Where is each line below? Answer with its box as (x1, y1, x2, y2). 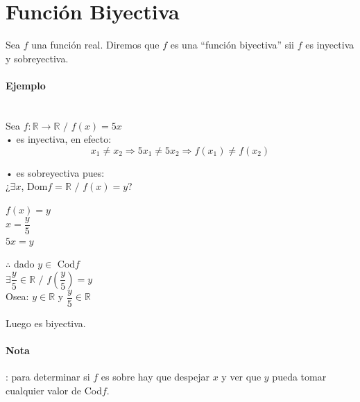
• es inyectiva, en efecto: (6, 132, 112, 146)
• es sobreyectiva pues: (6, 165, 105, 180)
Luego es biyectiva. (6, 315, 86, 330)
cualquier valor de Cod (6, 383, 102, 397)
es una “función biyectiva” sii (170, 37, 294, 52)
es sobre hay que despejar (101, 369, 209, 384)
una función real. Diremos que (31, 37, 160, 52)
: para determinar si (6, 369, 90, 384)
